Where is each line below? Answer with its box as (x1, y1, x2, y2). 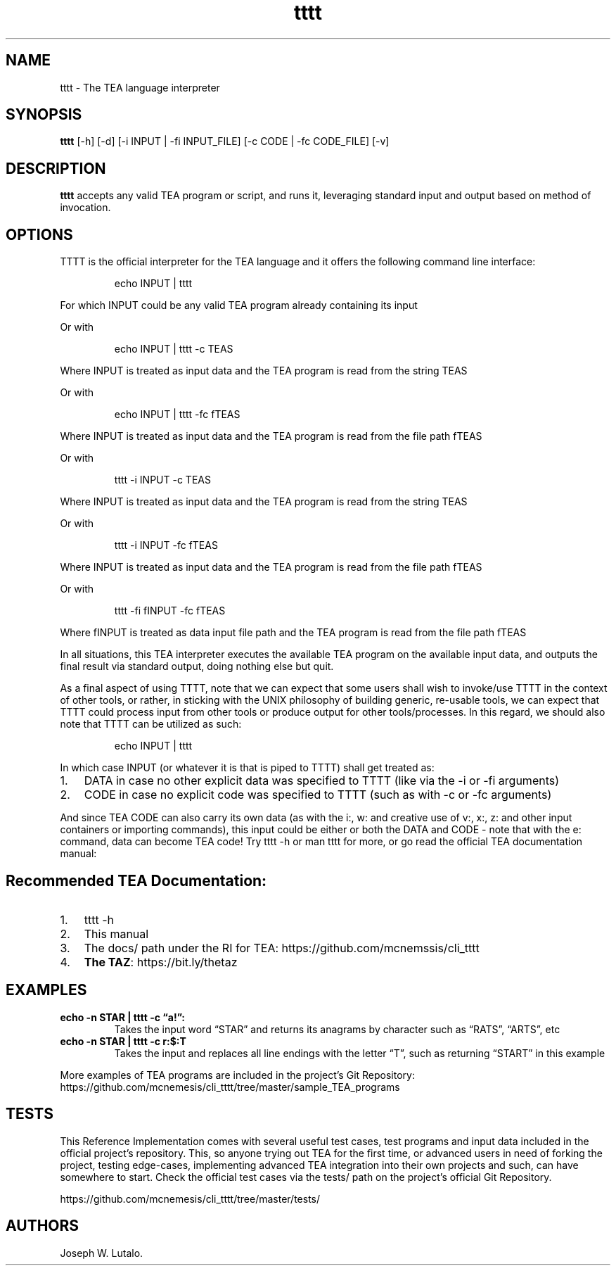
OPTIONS (6, 225, 73, 244)
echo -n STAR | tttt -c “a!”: (60, 1011, 186, 1023)
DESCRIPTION (6, 159, 106, 177)
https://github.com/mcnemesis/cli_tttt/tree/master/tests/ (60, 1192, 321, 1205)
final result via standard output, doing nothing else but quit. (60, 660, 334, 673)
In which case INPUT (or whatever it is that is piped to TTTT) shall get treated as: (60, 761, 435, 774)
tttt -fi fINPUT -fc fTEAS (114, 605, 226, 617)
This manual (84, 926, 149, 941)
